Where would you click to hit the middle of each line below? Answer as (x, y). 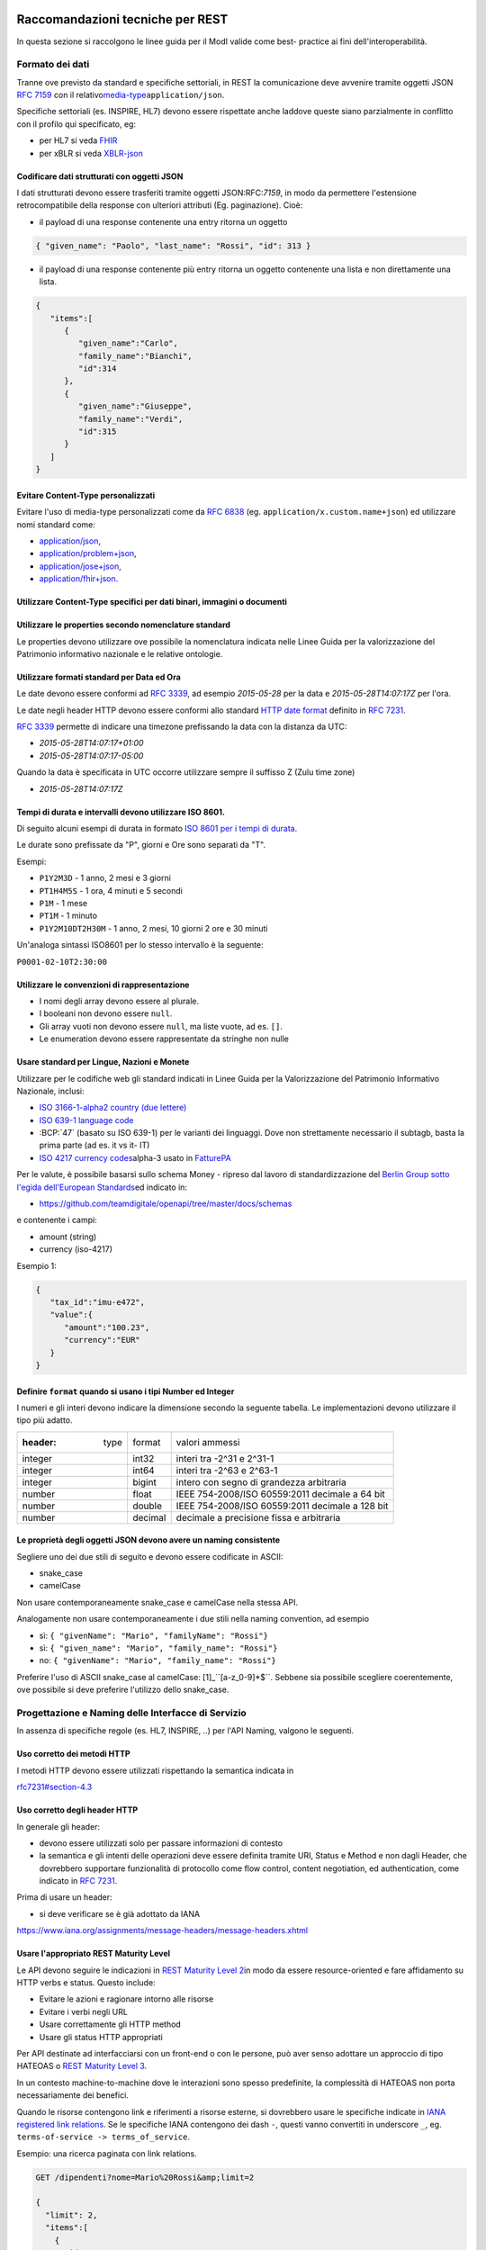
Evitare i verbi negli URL (83, 2011)
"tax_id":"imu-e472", (98, 1302)
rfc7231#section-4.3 (54, 1787)
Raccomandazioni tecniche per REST (122, 19)
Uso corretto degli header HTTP (77, 1810)
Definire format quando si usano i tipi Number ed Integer (126, 1391)
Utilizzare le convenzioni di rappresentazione (103, 985)
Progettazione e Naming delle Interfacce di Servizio (131, 1713)
